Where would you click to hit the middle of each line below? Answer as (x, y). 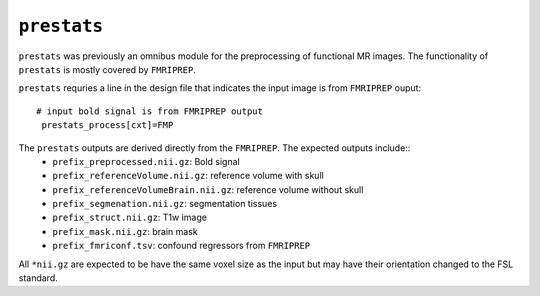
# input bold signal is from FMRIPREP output (150, 111)
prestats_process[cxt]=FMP (107, 125)
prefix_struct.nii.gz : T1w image (129, 217)
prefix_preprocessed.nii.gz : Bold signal (146, 161)
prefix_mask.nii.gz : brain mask (125, 231)
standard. (38, 278)
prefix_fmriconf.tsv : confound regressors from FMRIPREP (181, 246)
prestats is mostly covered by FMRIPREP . (107, 69)
